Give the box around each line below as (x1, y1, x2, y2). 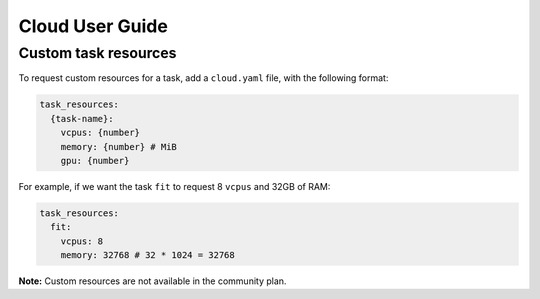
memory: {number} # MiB (60, 141, 177, 152)
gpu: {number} (60, 155, 130, 166)
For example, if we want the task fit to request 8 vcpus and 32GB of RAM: (18, 180, 331, 192)
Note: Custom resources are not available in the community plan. (18, 275, 287, 287)
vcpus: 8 (60, 235, 104, 247)
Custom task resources (18, 44, 177, 62)
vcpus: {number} (60, 127, 140, 139)
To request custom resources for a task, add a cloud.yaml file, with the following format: (18, 72, 389, 84)
